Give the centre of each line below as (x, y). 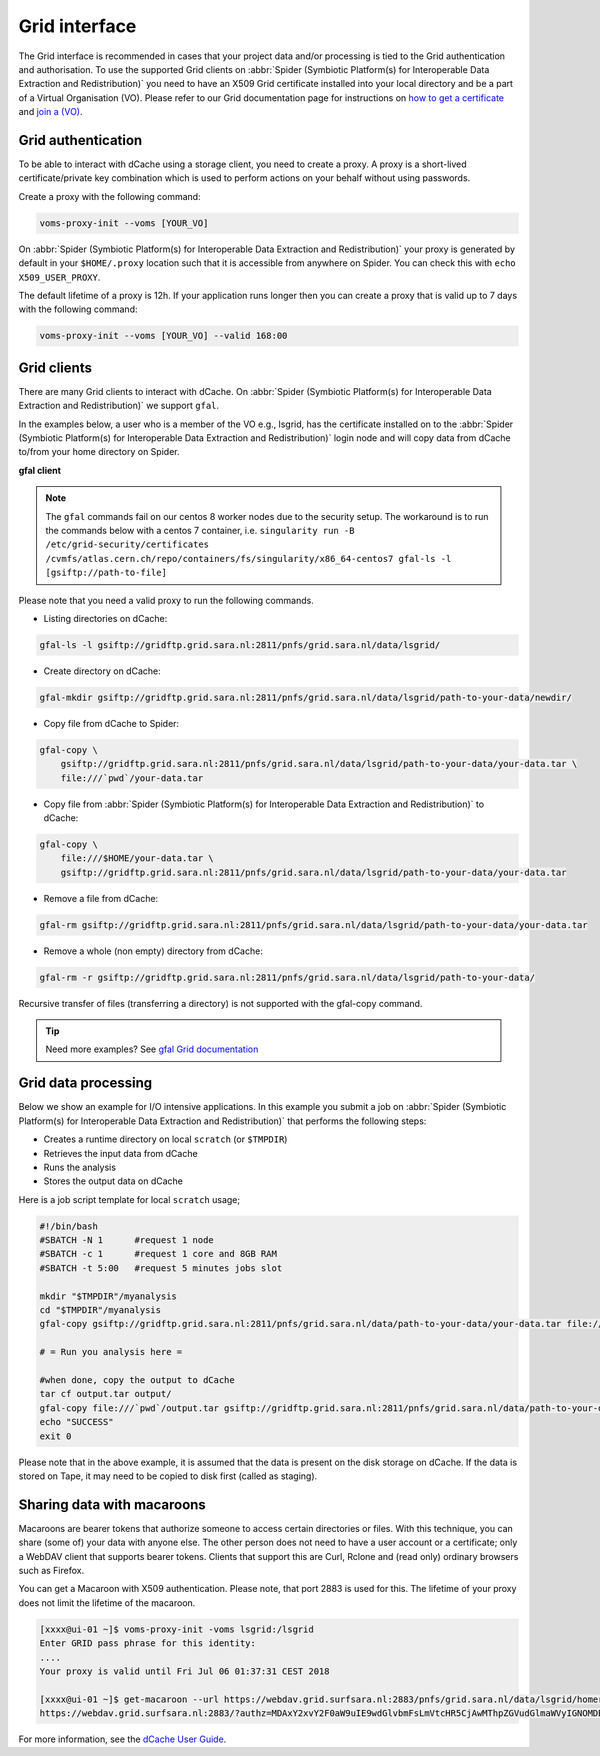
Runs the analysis (80, 1167)
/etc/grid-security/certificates (127, 544)
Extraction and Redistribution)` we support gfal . (119, 406)
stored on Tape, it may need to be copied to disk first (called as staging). (168, 1476)
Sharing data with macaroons (112, 1504)
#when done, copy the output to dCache (137, 1379)
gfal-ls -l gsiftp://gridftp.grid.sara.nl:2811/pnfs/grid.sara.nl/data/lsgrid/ (240, 644)
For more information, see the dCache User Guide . (122, 1739)
